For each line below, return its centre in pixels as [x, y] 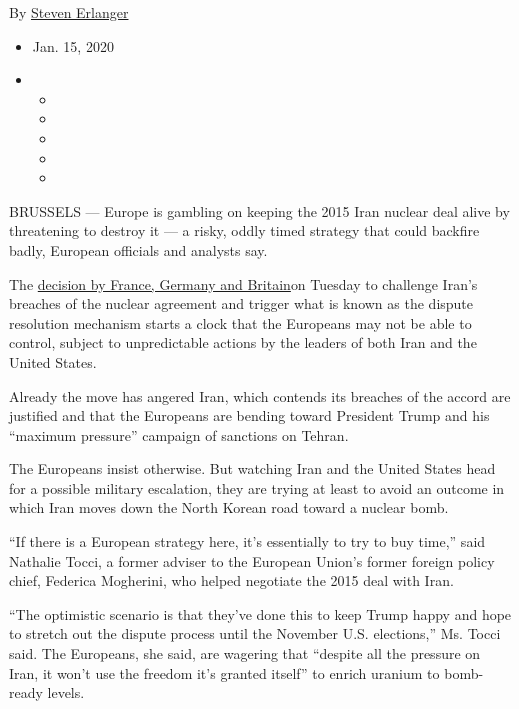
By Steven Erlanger [69, 12]
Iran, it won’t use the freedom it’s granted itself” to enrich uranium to [224, 672]
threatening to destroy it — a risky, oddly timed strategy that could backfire [244, 230]
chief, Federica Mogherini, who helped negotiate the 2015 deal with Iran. [231, 580]
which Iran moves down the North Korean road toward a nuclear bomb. [229, 507]
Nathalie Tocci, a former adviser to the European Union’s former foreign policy [252, 560]
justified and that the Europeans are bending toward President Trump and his [249, 415]
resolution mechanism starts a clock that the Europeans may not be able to [240, 322]
